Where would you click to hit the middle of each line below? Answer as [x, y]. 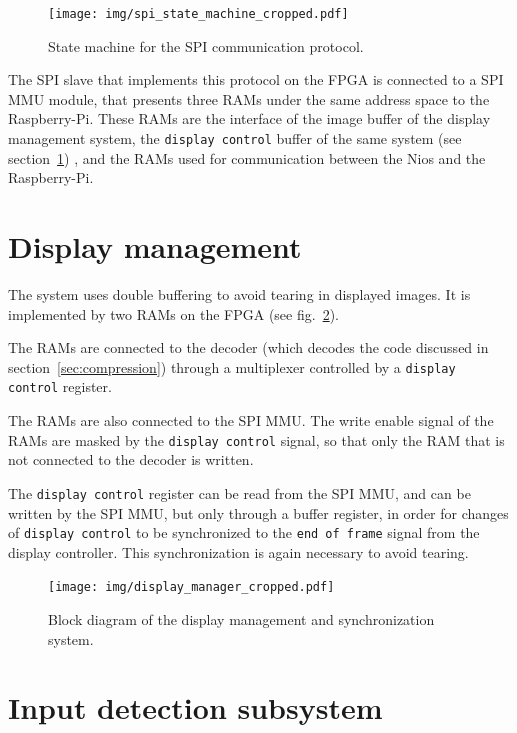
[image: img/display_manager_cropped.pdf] [191, 587]
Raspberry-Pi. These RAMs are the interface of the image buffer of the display [249, 118]
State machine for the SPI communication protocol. [206, 45]
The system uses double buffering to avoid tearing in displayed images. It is [239, 294]
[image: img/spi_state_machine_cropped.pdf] [198, 14]
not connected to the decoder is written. [131, 459]
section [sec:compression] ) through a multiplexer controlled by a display [232, 366]
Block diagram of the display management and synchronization [241, 619]
